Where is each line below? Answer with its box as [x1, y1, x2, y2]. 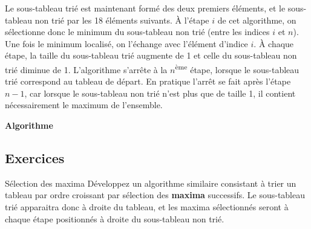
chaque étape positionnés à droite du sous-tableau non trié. [5, 212, 224, 225]
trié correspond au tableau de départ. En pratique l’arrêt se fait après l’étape [5, 75, 291, 88]
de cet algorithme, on [217, 13, 296, 26]
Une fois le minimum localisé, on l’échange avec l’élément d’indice [5, 37, 248, 50]
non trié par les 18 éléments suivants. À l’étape [34, 13, 209, 26]
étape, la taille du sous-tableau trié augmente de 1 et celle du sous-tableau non [5, 49, 297, 62]
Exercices [5, 148, 65, 167]
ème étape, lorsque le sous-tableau [175, 61, 300, 76]
